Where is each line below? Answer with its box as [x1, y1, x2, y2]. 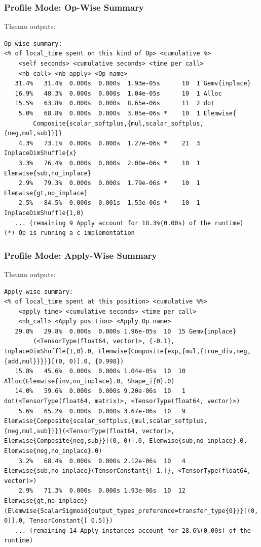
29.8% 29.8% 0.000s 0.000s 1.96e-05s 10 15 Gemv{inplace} [15, 327, 237, 335]
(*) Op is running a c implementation [4, 229, 135, 237]
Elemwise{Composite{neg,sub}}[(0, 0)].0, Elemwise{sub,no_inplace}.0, [4, 437, 247, 445]
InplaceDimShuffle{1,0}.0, [4, 348, 95, 355]
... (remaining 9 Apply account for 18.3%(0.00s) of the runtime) [15, 219, 244, 227]
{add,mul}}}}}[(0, [4, 357, 66, 365]
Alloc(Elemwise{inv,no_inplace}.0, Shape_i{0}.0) [4, 377, 175, 385]
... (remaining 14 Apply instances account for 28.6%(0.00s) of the [15, 527, 251, 534]
